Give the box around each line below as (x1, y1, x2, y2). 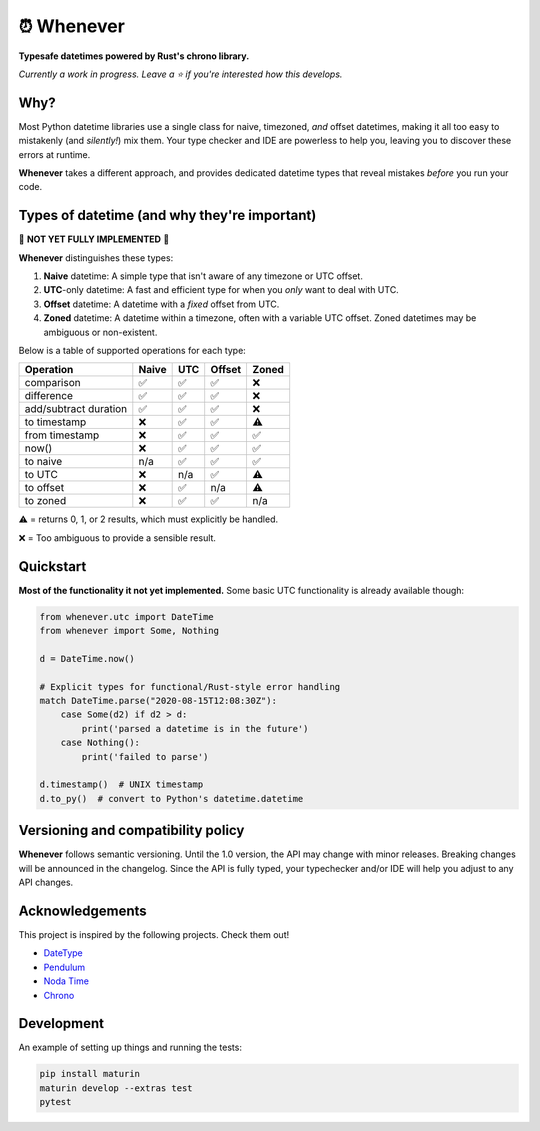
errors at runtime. (18, 148, 91, 160)
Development (18, 1015, 105, 1032)
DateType (43, 947, 84, 959)
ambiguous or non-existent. (43, 326, 158, 338)
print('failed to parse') (81, 751, 209, 762)
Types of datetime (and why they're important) (18, 207, 317, 224)
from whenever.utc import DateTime (39, 611, 214, 622)
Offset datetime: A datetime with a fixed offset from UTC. (43, 298, 280, 310)
